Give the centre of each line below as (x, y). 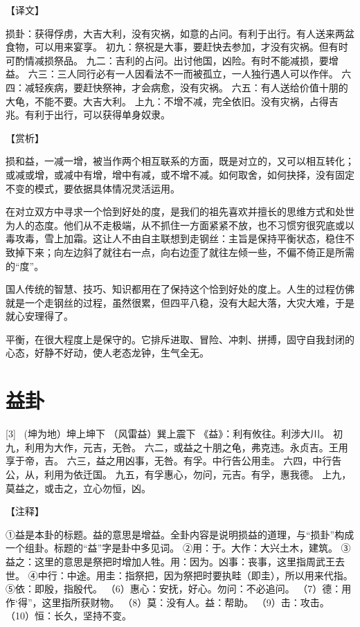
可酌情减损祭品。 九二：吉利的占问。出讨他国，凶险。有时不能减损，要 (167, 60)
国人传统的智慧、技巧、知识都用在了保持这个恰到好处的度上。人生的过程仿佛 (180, 289)
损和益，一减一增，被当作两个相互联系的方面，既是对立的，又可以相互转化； (180, 161)
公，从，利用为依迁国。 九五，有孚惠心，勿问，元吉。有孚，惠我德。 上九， (179, 474)
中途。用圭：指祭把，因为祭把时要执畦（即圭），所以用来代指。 (210, 575)
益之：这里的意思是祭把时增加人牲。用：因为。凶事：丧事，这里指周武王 (170, 561)
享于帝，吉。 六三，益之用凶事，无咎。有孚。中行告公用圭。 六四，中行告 (174, 461)
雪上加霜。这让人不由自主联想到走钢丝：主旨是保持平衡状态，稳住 (194, 238)
